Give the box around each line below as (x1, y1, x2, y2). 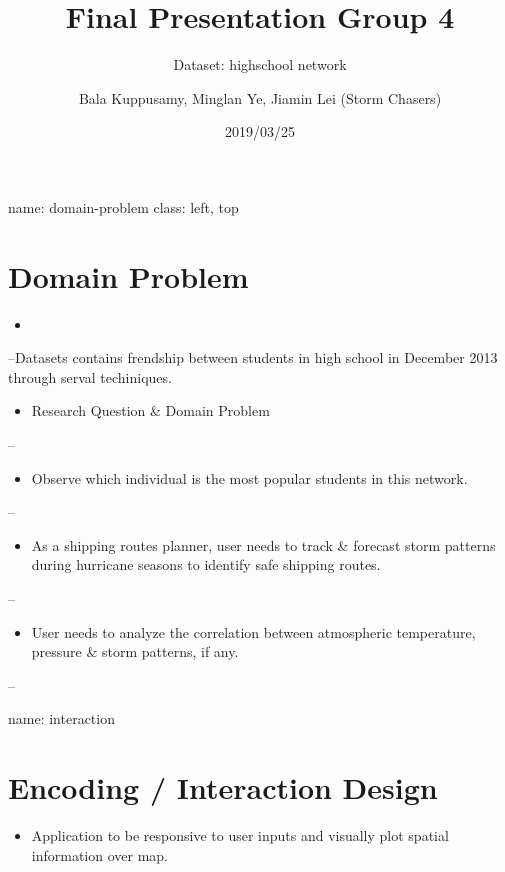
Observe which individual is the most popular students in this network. (31, 467, 468, 488)
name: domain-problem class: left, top (8, 196, 239, 217)
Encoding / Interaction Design (8, 767, 438, 808)
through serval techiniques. (8, 366, 172, 387)
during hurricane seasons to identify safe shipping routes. (31, 554, 381, 575)
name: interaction (8, 708, 115, 729)
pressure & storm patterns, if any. (31, 641, 239, 662)
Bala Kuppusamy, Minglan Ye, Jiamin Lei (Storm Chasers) (78, 87, 442, 108)
